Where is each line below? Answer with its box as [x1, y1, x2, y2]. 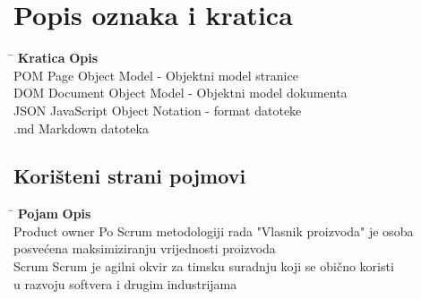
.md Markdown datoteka [13, 118, 149, 137]
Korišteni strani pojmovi [13, 162, 246, 190]
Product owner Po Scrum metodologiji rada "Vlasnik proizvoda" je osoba [13, 221, 414, 240]
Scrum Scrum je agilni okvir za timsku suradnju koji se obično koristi [13, 257, 394, 276]
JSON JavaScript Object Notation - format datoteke [13, 100, 302, 119]
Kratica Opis [17, 48, 98, 67]
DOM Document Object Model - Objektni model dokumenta [13, 83, 348, 102]
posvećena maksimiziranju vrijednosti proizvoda [13, 239, 276, 258]
